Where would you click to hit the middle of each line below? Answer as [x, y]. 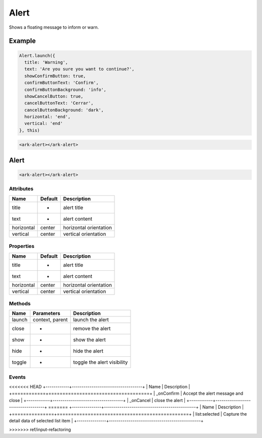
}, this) [30, 130]
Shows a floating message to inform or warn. [54, 27]
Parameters [47, 314]
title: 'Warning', [46, 62]
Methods [20, 303]
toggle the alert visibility [100, 362]
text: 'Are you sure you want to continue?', [79, 69]
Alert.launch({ [37, 55]
